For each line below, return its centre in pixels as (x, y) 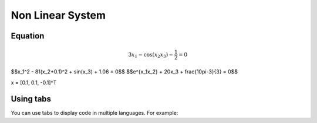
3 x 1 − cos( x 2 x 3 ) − (151, 55)
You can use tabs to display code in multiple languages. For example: (95, 113)
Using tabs (31, 99)
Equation (28, 36)
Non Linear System (58, 15)
